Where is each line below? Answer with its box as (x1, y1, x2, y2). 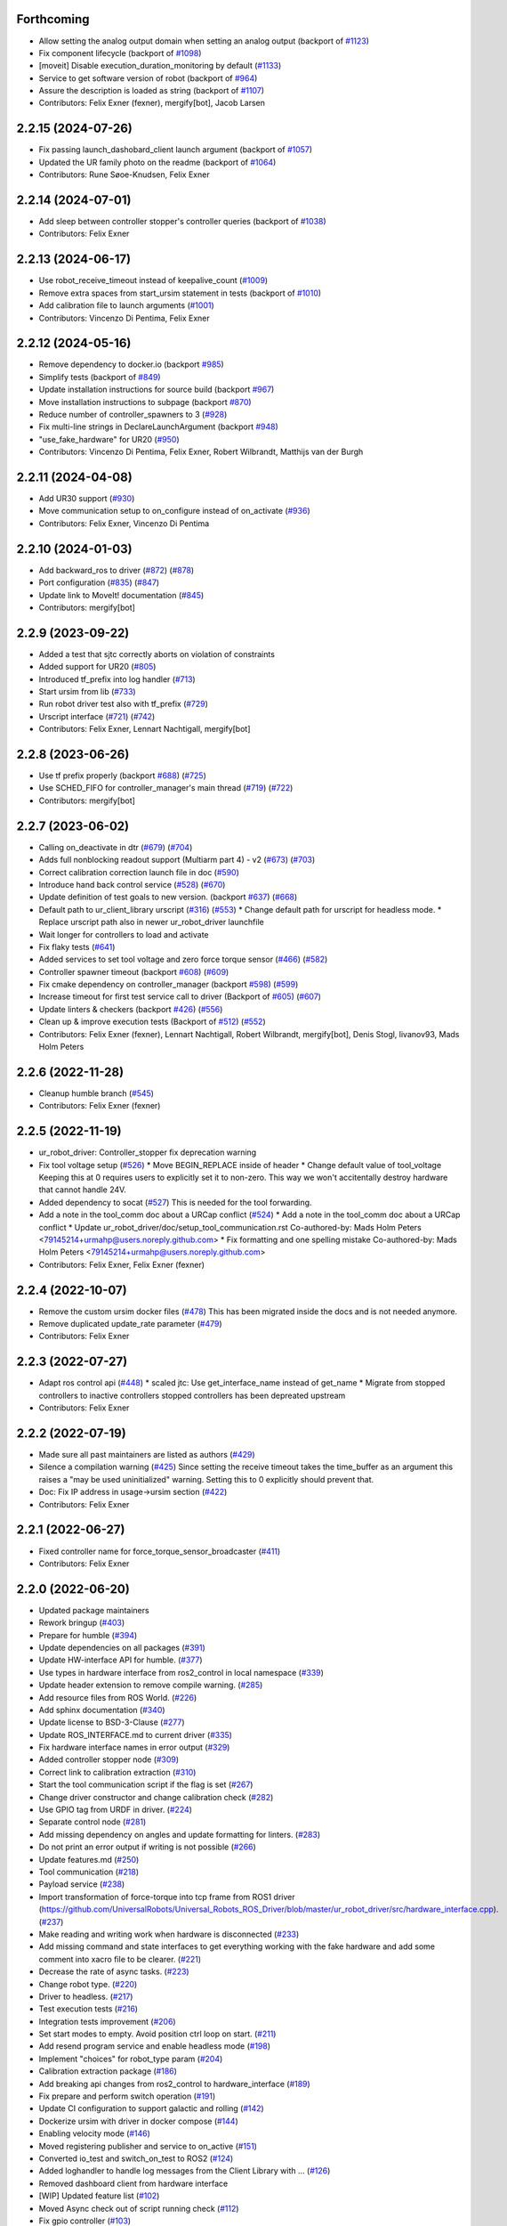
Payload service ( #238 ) (38, 1879, 125, 1889)
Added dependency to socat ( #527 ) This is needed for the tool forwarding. (38, 1197, 312, 1207)
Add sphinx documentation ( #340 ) (38, 1704, 165, 1715)
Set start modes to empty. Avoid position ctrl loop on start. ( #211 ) (38, 2028, 277, 2039)
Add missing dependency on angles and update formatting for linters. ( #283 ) (38, 1829, 321, 1840)
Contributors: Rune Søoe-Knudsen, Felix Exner (38, 169, 210, 180)
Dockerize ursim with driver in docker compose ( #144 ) (38, 2116, 239, 2126)
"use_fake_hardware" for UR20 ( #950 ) (38, 434, 180, 444)
